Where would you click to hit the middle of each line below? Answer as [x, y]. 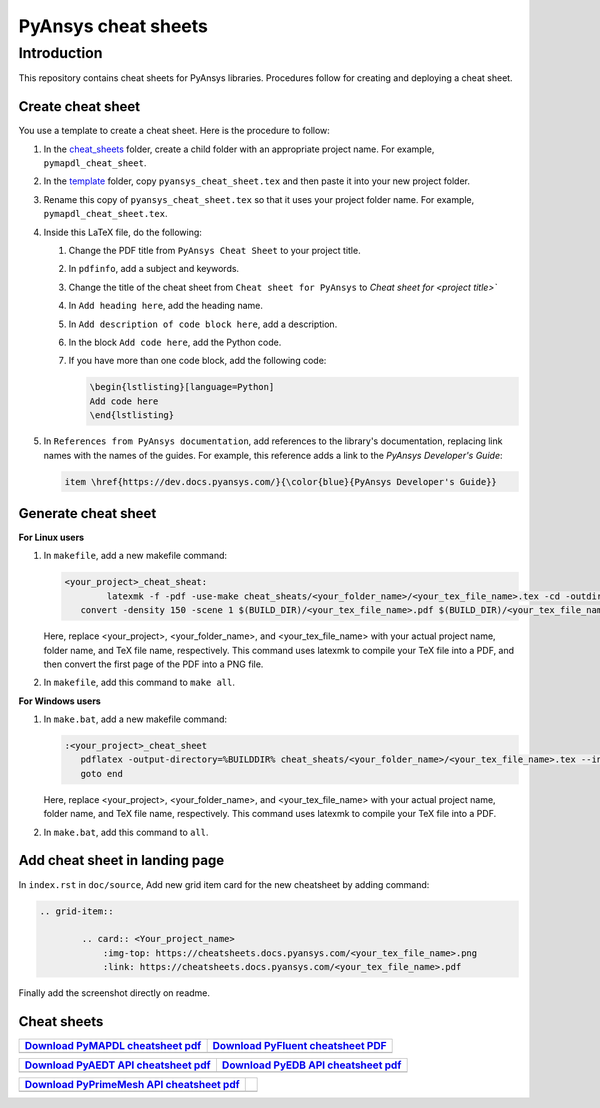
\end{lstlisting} [132, 415]
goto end [102, 773]
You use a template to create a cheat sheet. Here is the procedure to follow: [174, 131]
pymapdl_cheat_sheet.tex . [105, 214]
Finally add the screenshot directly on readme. [114, 993]
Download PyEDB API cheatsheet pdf [311, 1065]
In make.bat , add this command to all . [126, 832]
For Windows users [60, 701]
